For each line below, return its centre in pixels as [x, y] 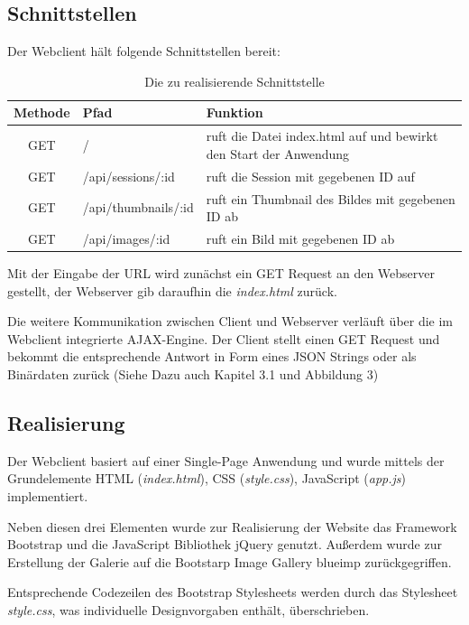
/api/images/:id [126, 238]
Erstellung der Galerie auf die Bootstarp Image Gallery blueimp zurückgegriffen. [230, 561]
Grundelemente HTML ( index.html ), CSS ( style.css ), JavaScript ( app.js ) [207, 478]
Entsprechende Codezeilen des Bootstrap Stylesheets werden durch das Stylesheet [233, 592]
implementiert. [48, 496]
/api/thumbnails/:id [138, 207]
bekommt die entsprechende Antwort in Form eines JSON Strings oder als [212, 356]
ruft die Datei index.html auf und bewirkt [322, 136]
